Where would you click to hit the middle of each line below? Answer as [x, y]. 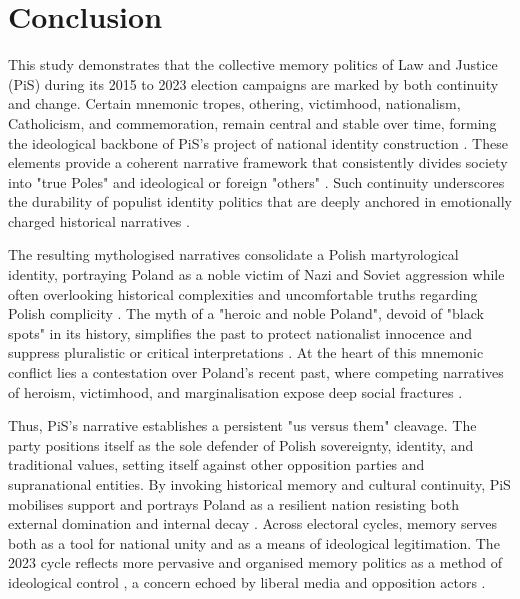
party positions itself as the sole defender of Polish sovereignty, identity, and [241, 444]
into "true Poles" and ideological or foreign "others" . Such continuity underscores [256, 181]
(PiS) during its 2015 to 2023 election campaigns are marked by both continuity [253, 83]
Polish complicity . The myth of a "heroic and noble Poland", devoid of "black [246, 313]
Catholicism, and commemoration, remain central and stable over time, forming [252, 122]
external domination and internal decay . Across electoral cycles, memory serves [253, 523]
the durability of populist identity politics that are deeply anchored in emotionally [260, 201]
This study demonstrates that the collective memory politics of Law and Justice [253, 64]
